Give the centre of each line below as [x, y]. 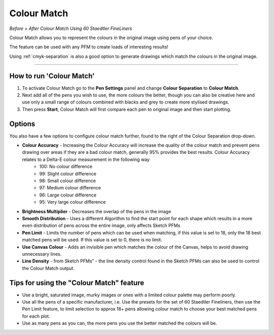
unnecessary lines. [42, 254]
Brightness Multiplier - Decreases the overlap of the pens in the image [97, 211]
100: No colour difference [66, 166]
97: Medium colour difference [70, 188]
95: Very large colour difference [73, 202]
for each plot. [36, 316]
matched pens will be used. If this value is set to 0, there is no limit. [92, 240]
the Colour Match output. [48, 268]
